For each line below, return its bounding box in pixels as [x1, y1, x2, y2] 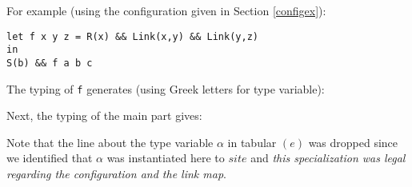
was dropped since [308, 133, 398, 150]
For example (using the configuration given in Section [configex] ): [6, 2, 326, 18]
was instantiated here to [106, 149, 225, 166]
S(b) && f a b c [6, 57, 93, 69]
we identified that [6, 149, 93, 166]
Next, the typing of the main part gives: [6, 107, 202, 124]
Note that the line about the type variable [6, 133, 214, 150]
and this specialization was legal [250, 149, 406, 166]
